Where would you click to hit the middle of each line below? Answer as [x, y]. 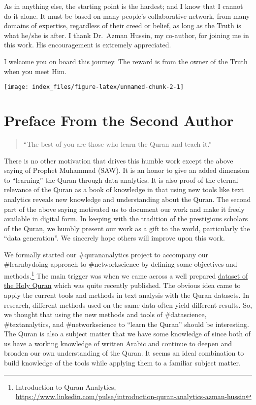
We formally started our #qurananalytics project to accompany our [106, 254]
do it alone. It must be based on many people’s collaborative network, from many [127, 16]
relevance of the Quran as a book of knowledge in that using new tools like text [124, 189]
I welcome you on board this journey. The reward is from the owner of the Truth [126, 61]
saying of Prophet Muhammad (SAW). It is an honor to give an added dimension [127, 170]
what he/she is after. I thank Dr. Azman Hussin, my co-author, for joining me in [127, 35]
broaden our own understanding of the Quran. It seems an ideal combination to [124, 353]
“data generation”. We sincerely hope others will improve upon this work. [114, 238]
